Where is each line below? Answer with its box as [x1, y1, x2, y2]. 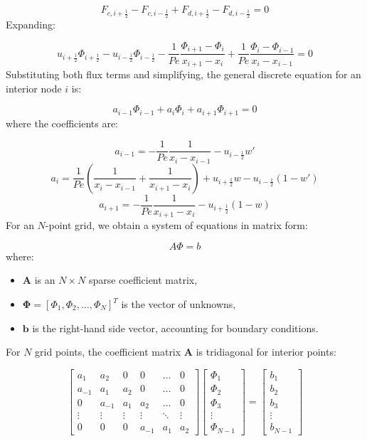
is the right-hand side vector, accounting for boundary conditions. [32, 320, 319, 335]
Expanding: [6, 17, 55, 32]
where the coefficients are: [6, 115, 119, 130]
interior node [6, 80, 62, 95]
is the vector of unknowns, [121, 297, 236, 311]
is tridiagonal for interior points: [196, 344, 336, 359]
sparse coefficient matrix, [88, 272, 198, 287]
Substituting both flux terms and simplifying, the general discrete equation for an [6, 66, 361, 81]
